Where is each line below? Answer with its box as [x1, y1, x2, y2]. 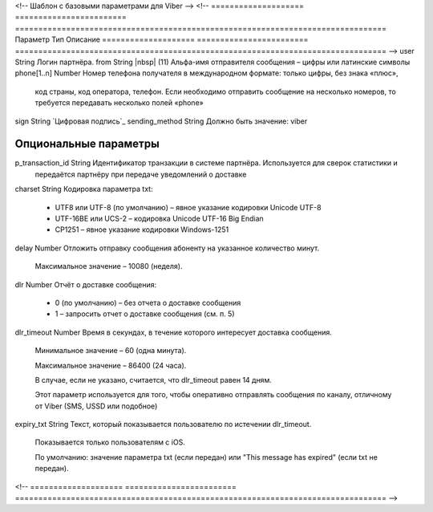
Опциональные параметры [14, 137, 160, 151]
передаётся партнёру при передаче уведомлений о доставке [34, 169, 247, 179]
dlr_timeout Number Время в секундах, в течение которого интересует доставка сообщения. [14, 327, 333, 337]
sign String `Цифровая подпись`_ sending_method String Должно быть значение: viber [14, 116, 308, 126]
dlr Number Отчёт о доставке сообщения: [14, 279, 156, 289]
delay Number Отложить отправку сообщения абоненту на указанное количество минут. [14, 243, 320, 253]
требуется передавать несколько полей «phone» [34, 98, 204, 108]
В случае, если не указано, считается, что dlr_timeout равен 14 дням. [34, 375, 272, 384]
